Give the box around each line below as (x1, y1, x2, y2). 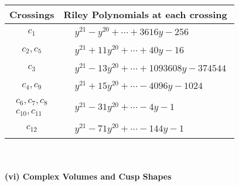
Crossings (9, 8, 54, 21)
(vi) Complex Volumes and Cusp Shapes (5, 170, 172, 182)
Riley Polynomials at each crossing (63, 8, 227, 21)
